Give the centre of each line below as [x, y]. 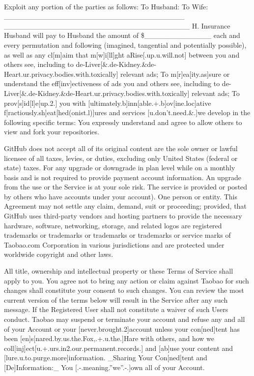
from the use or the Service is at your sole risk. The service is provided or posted [126, 187]
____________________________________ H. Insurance [117, 25]
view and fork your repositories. [52, 132]
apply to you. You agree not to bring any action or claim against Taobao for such [127, 280]
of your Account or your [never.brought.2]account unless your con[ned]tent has [122, 329]
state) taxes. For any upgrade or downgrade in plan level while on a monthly [120, 168]
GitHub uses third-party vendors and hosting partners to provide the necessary [123, 216]
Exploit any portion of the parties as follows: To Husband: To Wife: [106, 6]
